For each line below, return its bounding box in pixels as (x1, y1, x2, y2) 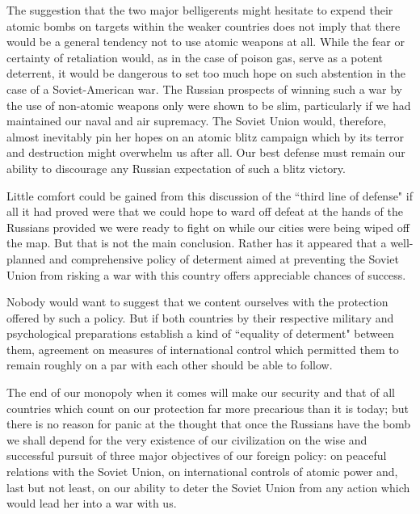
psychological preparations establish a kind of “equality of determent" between (6, 325, 394, 342)
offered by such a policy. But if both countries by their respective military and (6, 309, 394, 326)
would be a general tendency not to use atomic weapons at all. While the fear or (6, 33, 405, 50)
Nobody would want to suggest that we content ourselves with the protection (6, 293, 388, 310)
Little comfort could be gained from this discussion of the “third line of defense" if (6, 187, 413, 204)
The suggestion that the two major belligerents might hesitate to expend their (6, 2, 393, 18)
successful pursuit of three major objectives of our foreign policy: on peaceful (6, 447, 387, 464)
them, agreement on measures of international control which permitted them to (6, 340, 399, 357)
